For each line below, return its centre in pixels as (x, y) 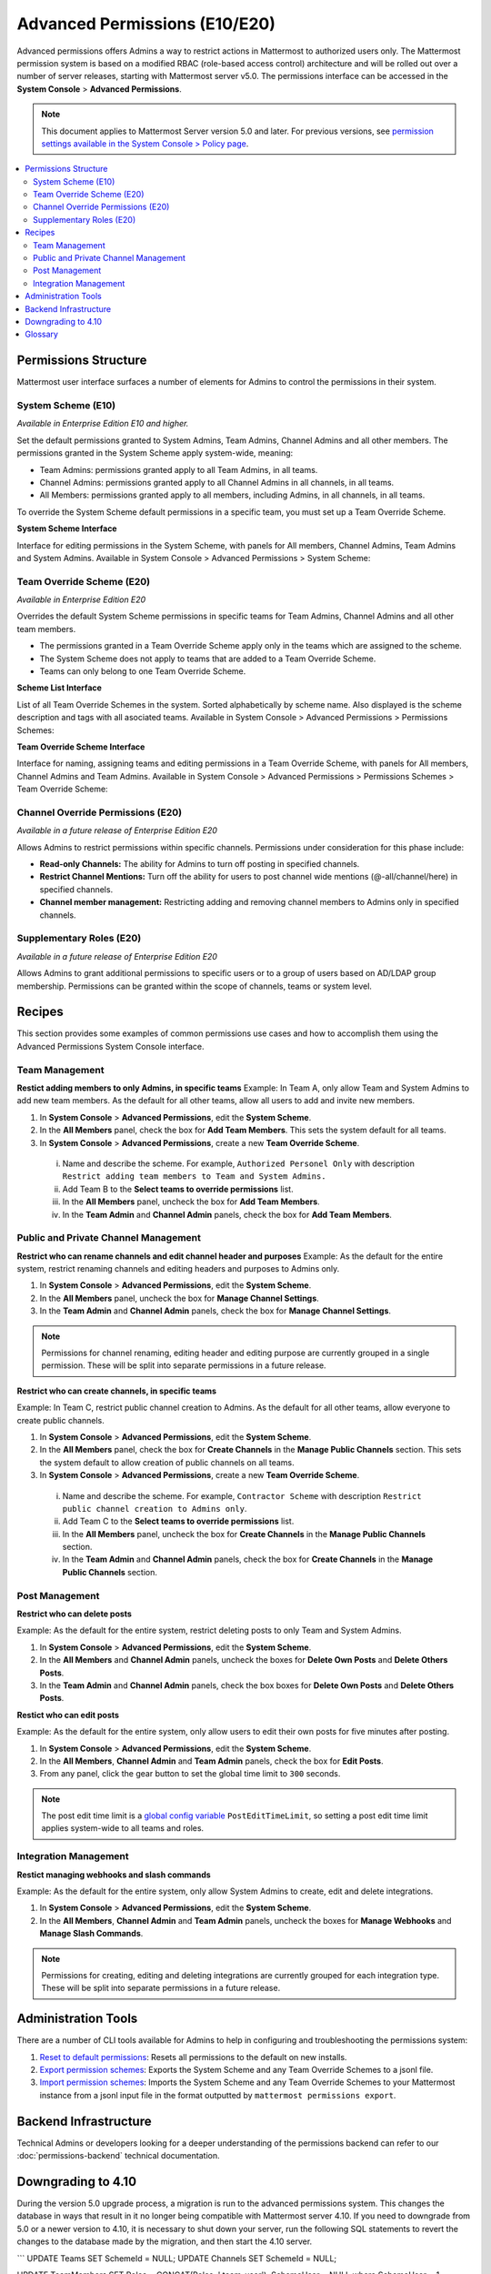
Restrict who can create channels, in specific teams (117, 1391)
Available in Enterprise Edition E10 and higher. (103, 424)
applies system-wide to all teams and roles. (123, 1828)
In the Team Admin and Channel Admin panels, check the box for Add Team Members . (227, 1214)
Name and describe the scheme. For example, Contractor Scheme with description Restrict (242, 1495)
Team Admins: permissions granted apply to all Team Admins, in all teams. (179, 469)
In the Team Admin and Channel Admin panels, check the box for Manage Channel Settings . (215, 1311)
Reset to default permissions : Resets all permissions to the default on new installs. (193, 2057)
